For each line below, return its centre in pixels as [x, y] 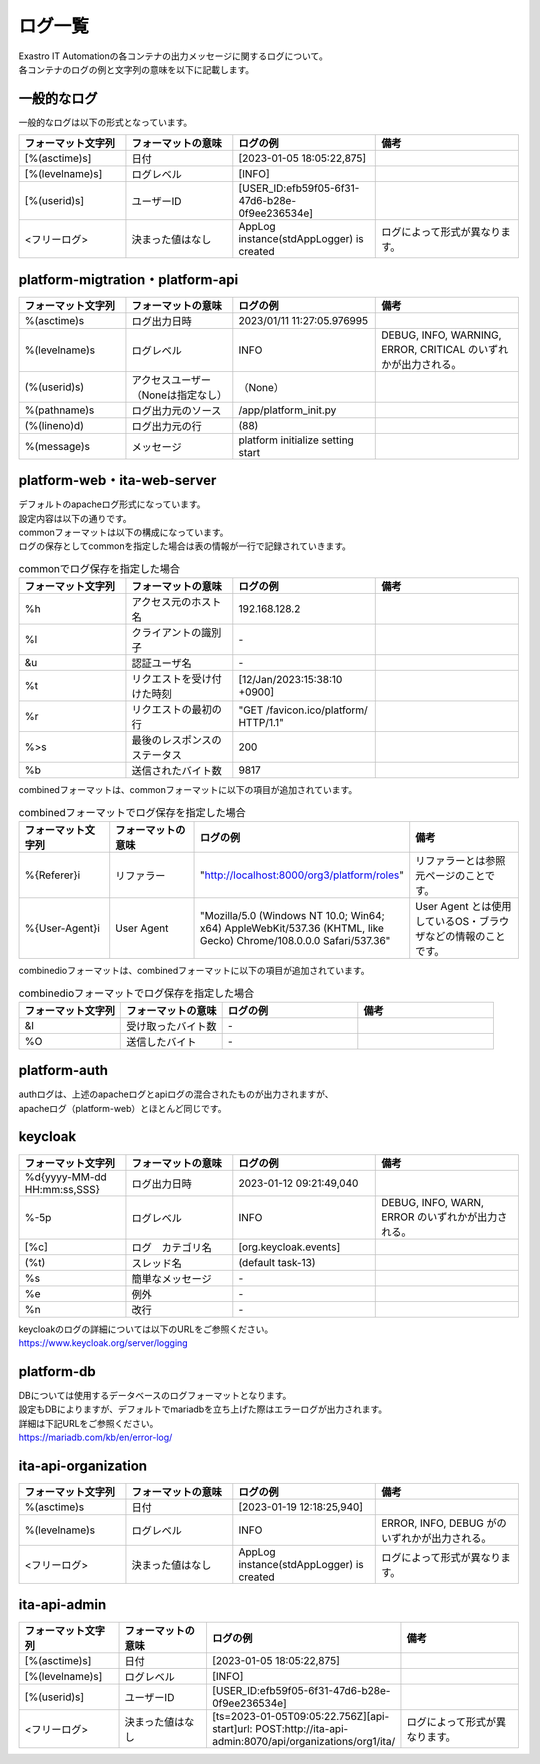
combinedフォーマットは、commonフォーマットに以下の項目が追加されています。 [188, 790]
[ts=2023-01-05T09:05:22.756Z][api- [300, 1717]
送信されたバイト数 [176, 771]
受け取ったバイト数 [171, 1026]
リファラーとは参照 [460, 860]
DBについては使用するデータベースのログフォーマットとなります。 [155, 1395]
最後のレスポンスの [176, 740]
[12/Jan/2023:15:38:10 [290, 680]
